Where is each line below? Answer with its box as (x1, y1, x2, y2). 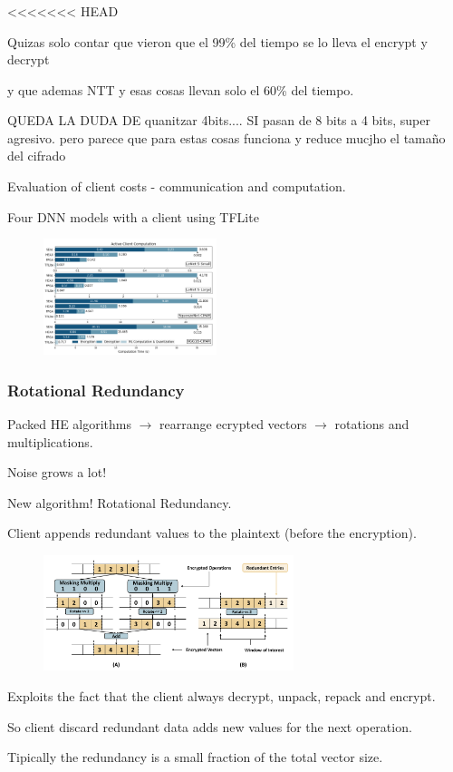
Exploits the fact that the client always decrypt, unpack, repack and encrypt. (7, 686, 436, 705)
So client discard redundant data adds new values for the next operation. (7, 717, 412, 736)
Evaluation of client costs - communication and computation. (7, 177, 346, 196)
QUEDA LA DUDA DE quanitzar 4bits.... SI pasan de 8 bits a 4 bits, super (7, 111, 430, 130)
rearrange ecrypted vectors (159, 415, 307, 434)
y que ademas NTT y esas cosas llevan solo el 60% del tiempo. (7, 80, 354, 99)
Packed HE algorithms (7, 415, 132, 434)
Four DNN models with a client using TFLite (7, 207, 259, 226)
